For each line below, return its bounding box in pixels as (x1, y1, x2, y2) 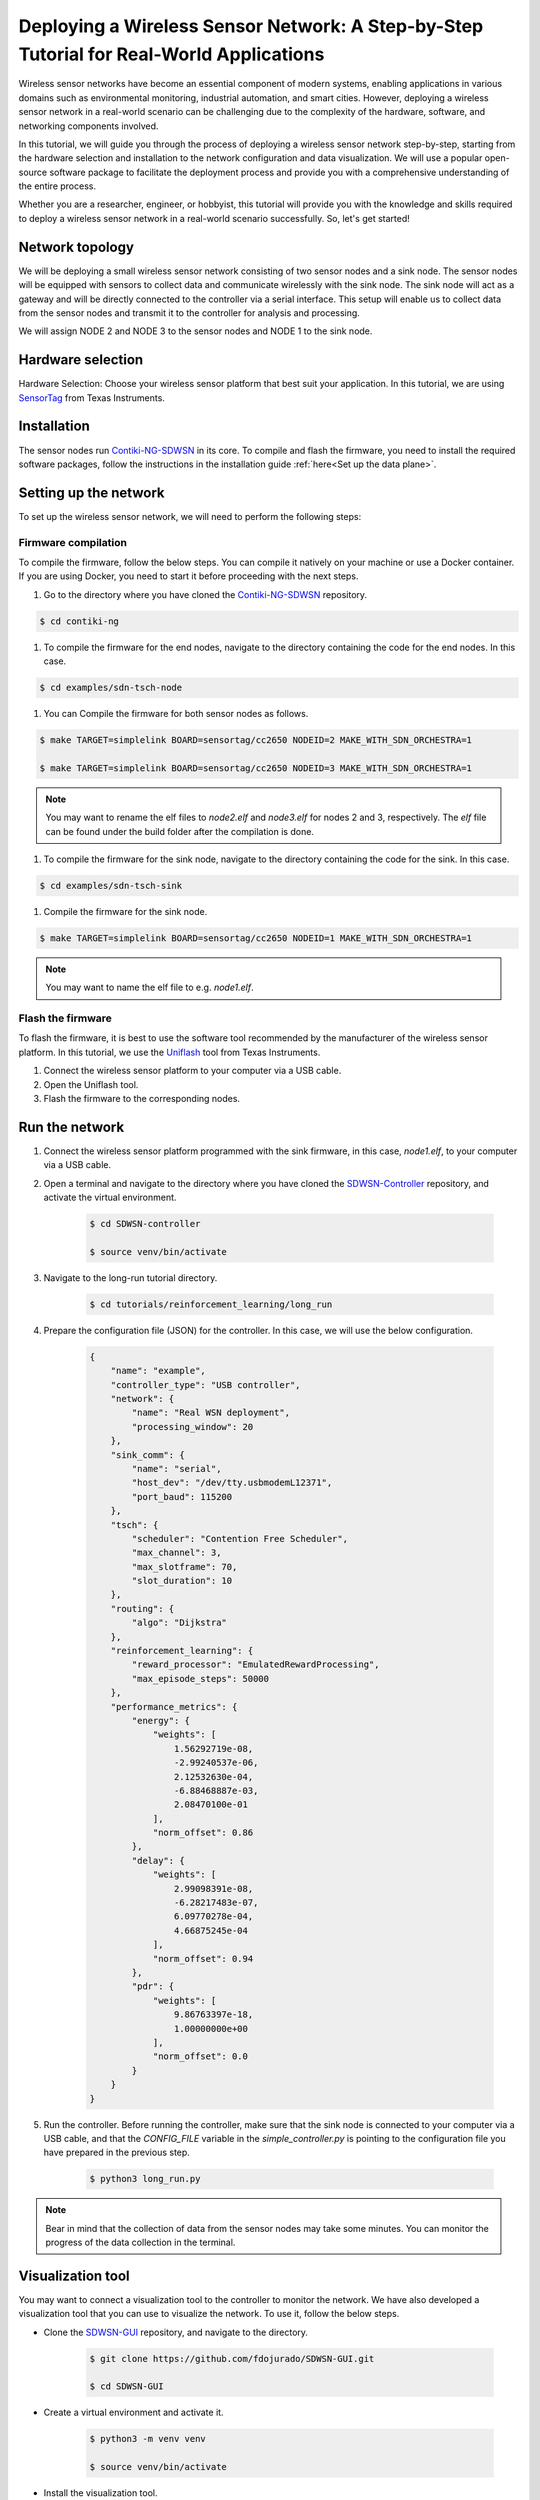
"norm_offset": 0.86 (152, 1827, 254, 1839)
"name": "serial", (131, 1463, 222, 1474)
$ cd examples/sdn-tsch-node (39, 682, 183, 694)
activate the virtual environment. (43, 1191, 177, 1204)
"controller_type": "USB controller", (110, 1379, 301, 1390)
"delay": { (131, 1855, 185, 1866)
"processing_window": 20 (131, 1421, 254, 1432)
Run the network (18, 1118, 125, 1135)
